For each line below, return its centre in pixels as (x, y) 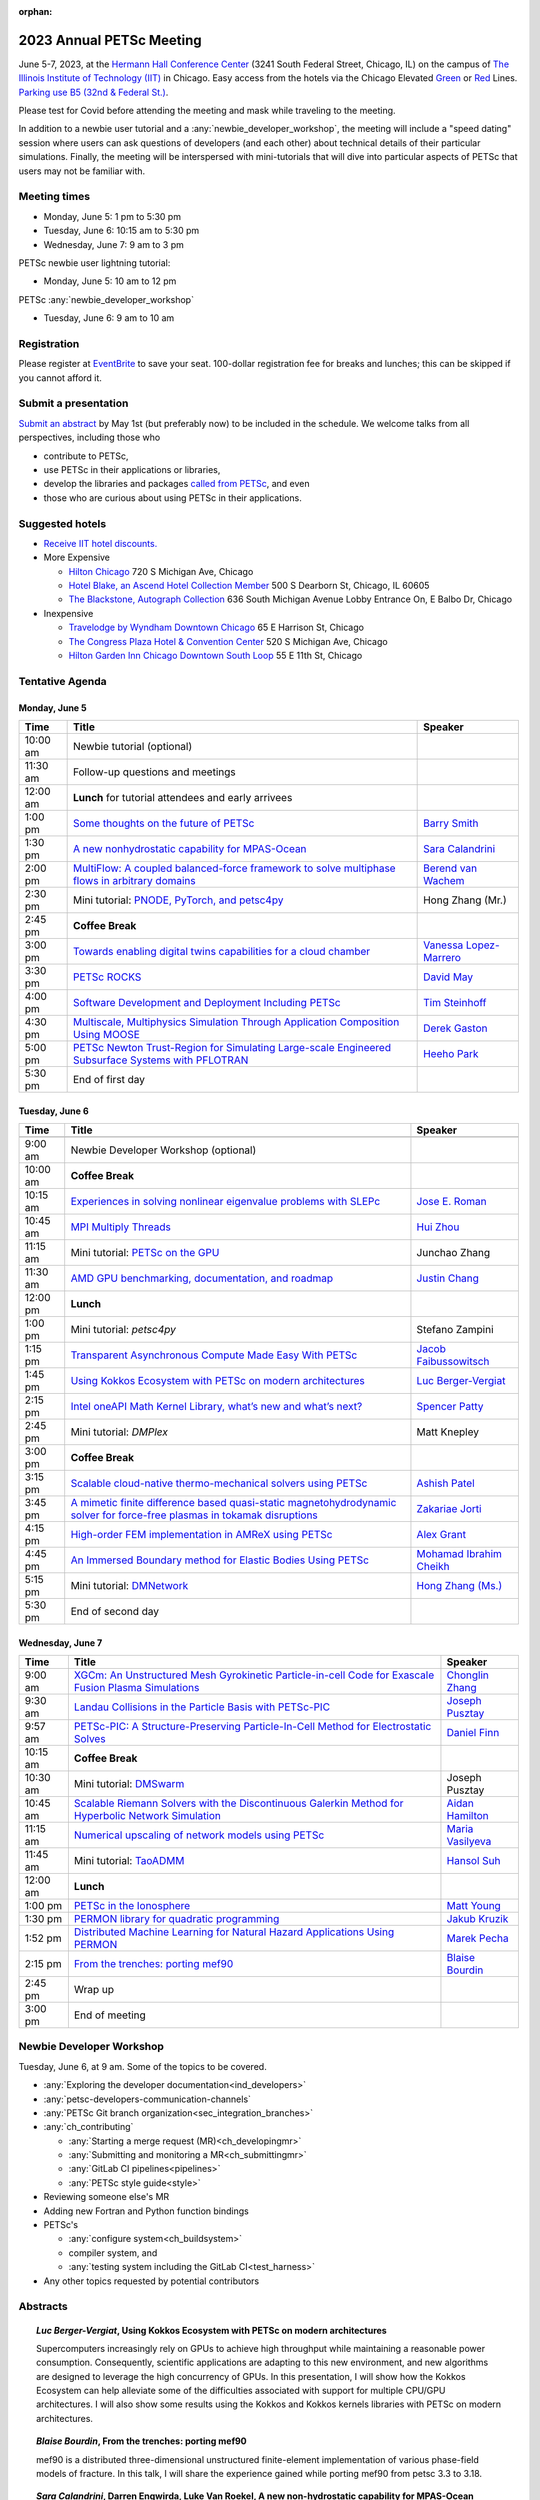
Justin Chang (448, 1278)
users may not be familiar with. (82, 171)
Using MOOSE (106, 1034)
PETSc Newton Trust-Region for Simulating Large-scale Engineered (232, 1047)
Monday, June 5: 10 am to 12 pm (110, 281)
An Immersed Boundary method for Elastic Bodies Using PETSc (220, 1560)
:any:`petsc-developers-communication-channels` (147, 2099)
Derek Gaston (455, 1028)
